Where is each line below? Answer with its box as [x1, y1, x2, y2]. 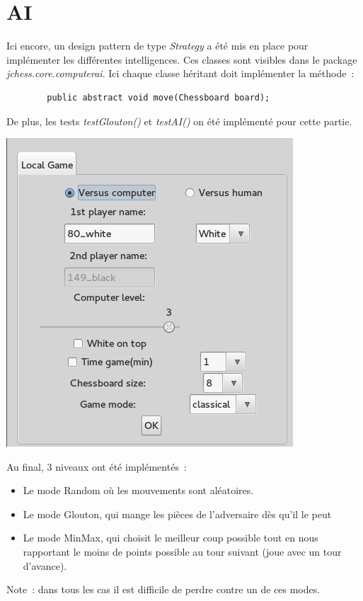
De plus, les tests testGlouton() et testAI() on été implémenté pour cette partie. [6, 113, 352, 128]
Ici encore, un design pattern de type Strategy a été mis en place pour [6, 38, 309, 53]
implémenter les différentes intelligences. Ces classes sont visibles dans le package [6, 52, 357, 67]
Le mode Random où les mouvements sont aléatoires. [23, 483, 254, 498]
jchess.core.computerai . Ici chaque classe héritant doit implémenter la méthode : [6, 66, 355, 81]
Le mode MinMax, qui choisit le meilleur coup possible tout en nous [23, 530, 318, 545]
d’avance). [23, 558, 67, 573]
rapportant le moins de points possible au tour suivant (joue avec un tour [23, 544, 342, 559]
